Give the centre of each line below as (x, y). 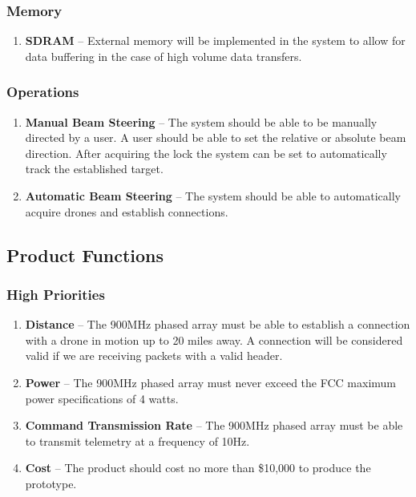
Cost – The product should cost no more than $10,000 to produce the (198, 468)
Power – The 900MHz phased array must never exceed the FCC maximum (210, 382)
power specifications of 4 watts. (102, 398)
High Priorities (56, 294)
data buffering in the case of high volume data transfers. (164, 56)
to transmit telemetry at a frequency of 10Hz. (137, 440)
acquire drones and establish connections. (127, 211)
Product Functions (85, 255)
